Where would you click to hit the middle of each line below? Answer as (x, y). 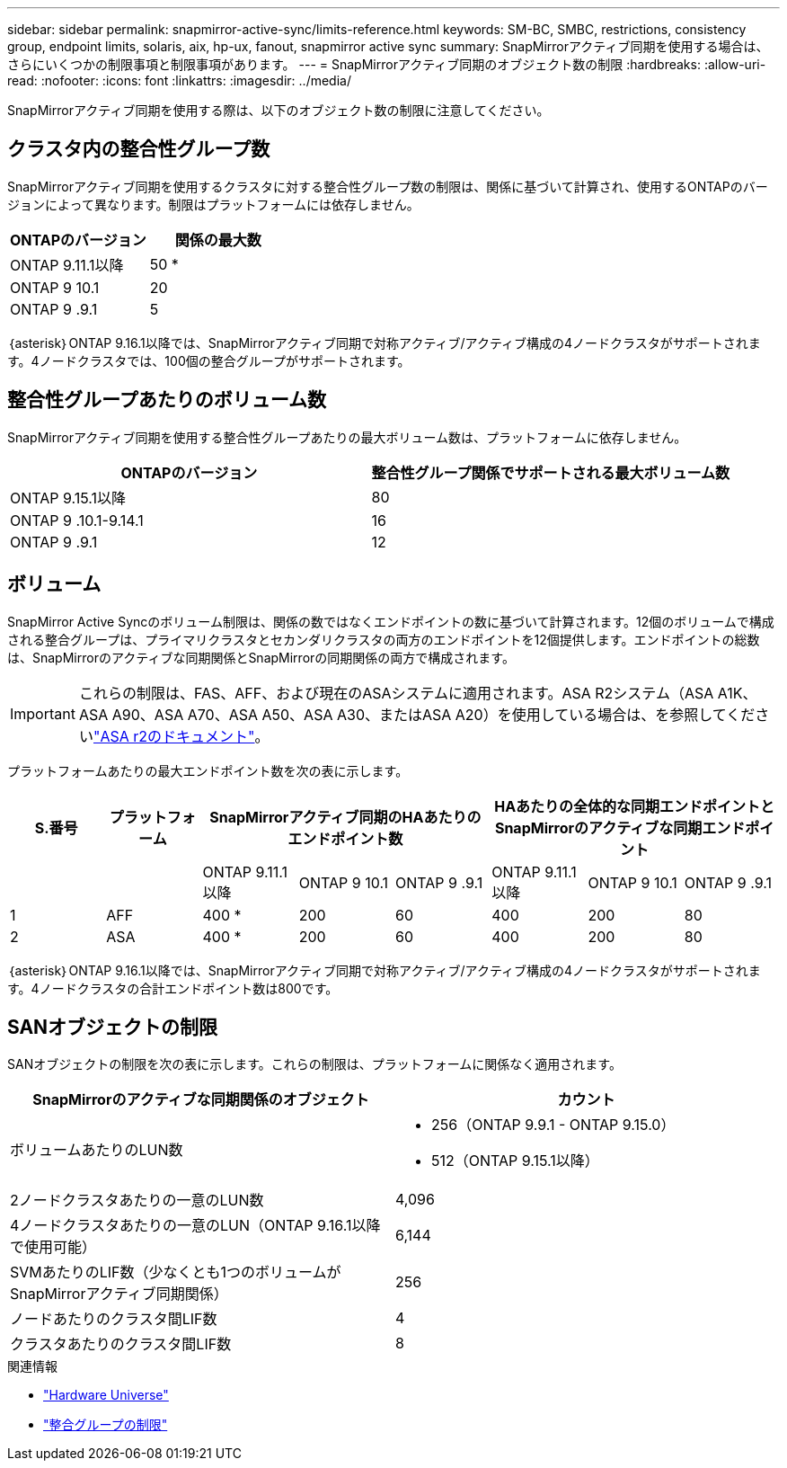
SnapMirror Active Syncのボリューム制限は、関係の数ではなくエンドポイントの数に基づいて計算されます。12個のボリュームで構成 (391, 621)
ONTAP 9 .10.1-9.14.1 (77, 520)
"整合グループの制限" (106, 1425)
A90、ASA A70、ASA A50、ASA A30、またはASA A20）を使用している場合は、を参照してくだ (433, 714)
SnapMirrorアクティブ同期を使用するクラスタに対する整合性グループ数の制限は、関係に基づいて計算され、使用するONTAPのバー (388, 186)
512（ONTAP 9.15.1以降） (515, 1161)
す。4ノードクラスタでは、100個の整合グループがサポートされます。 (209, 360)
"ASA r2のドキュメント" (174, 736)
